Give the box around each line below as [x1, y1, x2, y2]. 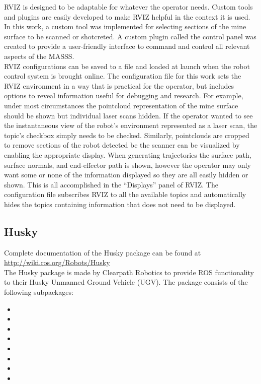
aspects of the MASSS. [4, 50, 74, 61]
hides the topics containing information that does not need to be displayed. [4, 199, 236, 209]
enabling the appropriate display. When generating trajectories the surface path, [4, 149, 251, 160]
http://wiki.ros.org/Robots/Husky [4, 257, 110, 268]
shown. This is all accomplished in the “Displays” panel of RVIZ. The [4, 179, 218, 189]
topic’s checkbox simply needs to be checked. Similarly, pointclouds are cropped [4, 130, 249, 140]
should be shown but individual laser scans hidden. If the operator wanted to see [4, 110, 253, 120]
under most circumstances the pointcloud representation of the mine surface [4, 100, 238, 110]
